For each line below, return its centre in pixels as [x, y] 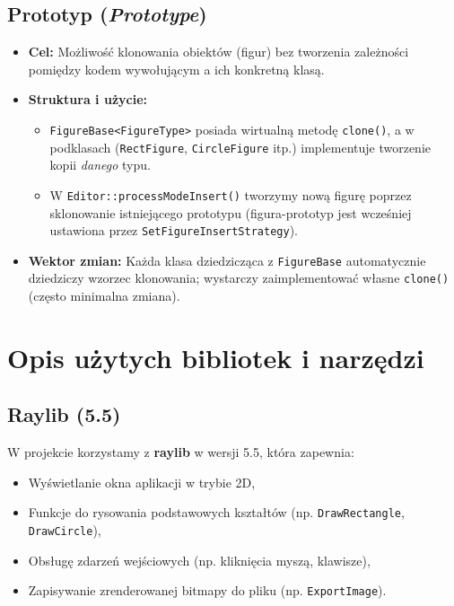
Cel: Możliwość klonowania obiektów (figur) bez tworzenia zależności [218, 52]
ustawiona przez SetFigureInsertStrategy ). [174, 230]
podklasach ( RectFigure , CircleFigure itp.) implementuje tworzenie [240, 147]
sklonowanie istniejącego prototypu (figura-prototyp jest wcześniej [231, 212]
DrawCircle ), [65, 530]
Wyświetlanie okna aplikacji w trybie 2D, [142, 482]
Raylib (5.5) [64, 414]
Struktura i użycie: [87, 99]
